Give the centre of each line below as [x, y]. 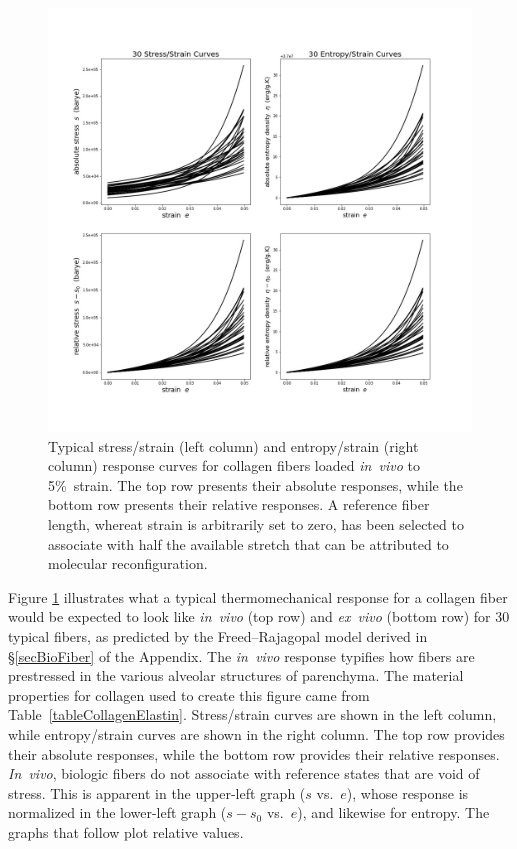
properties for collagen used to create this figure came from [189, 694]
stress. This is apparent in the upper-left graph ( [157, 792]
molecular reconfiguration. [128, 563]
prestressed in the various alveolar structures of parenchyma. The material [236, 675]
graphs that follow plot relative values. [126, 831]
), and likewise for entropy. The [393, 812]
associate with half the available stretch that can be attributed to [248, 543]
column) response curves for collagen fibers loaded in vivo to [234, 465]
